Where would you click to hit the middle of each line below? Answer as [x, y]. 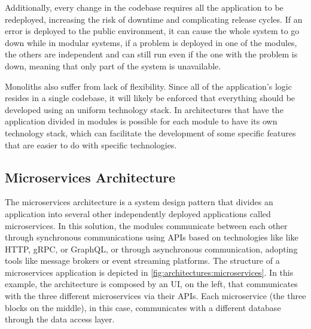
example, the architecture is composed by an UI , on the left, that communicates [151, 284]
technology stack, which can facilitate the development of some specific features [150, 132]
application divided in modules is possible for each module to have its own [141, 121]
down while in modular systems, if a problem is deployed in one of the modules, [151, 42]
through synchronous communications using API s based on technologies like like [152, 237]
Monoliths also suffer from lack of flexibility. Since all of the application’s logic [148, 86]
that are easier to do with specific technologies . [91, 144]
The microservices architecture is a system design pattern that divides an [139, 202]
